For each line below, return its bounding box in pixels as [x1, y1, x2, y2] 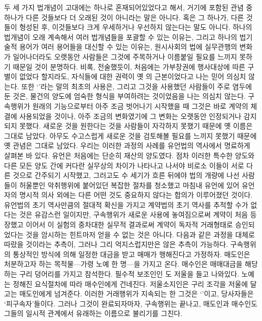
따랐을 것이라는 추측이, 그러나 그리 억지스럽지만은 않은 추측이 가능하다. [4, 239, 228, 249]
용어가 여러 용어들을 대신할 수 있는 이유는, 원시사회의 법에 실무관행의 [19, 41, 237, 52]
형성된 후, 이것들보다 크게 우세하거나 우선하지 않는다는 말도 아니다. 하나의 [19, 22, 252, 32]
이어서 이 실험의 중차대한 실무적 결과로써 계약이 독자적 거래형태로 [26, 219, 233, 230]
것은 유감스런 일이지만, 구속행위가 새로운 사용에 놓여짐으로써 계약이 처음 [19, 209, 248, 220]
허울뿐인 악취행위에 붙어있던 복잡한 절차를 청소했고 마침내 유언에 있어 [19, 179, 239, 190]
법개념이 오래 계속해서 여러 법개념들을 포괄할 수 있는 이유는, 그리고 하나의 [4, 31, 237, 42]
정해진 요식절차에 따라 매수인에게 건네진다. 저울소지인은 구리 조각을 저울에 [13, 278, 248, 289]
